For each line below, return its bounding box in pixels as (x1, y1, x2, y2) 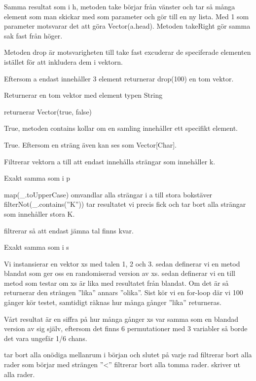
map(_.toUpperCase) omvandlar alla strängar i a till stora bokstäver (4, 189, 213, 199)
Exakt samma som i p (4, 173, 71, 183)
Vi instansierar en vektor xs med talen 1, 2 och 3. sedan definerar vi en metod (4, 258, 240, 268)
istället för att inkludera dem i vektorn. (4, 56, 123, 67)
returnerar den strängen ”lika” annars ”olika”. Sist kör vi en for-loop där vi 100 (4, 287, 243, 298)
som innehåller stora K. (4, 208, 75, 219)
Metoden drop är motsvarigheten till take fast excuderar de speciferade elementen (4, 47, 251, 57)
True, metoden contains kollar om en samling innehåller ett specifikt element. (4, 123, 238, 133)
